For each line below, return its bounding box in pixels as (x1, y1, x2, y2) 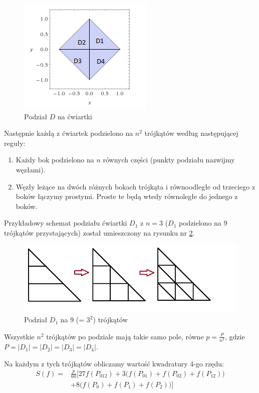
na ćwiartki (58, 111, 92, 121)
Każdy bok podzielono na (16, 154, 94, 165)
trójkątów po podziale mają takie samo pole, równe (46, 331, 204, 341)
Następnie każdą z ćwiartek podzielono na (4, 128, 133, 138)
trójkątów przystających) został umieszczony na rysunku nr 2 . (4, 227, 195, 238)
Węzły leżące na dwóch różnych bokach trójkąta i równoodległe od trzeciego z (16, 181, 255, 191)
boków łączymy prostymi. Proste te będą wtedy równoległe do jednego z (16, 191, 238, 202)
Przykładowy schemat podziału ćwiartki (4, 218, 127, 228)
